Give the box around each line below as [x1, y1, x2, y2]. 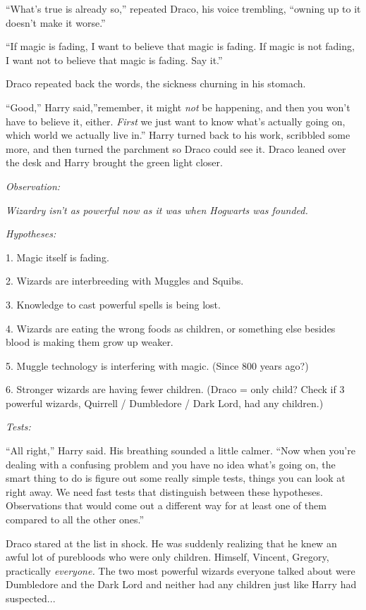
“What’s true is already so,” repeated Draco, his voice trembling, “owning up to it [6, 1, 361, 15]
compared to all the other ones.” [6, 512, 145, 527]
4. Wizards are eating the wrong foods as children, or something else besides [6, 320, 336, 335]
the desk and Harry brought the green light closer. [6, 155, 223, 170]
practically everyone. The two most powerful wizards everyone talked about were [6, 563, 355, 578]
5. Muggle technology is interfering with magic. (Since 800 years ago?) [6, 358, 309, 373]
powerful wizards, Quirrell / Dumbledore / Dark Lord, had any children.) [6, 395, 324, 410]
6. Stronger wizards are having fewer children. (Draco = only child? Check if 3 [6, 382, 345, 397]
